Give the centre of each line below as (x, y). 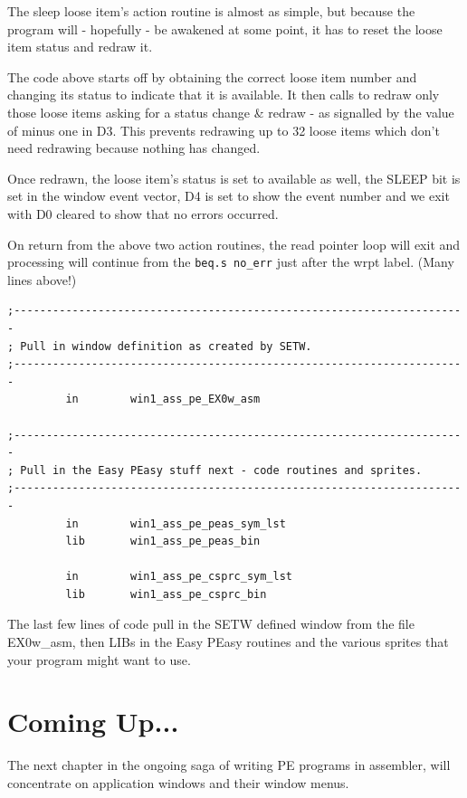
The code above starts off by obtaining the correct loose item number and (212, 76)
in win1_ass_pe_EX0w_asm (163, 399)
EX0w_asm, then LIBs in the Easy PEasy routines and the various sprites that (228, 642)
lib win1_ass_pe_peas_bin (163, 541)
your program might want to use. (99, 659)
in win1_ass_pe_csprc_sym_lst (179, 577)
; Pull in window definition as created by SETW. (160, 346)
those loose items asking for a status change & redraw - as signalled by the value (231, 112)
